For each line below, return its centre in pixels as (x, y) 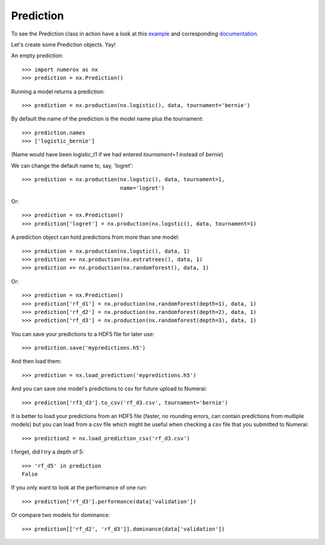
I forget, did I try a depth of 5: (48, 452)
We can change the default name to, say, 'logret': (72, 165)
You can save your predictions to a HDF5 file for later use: (83, 334)
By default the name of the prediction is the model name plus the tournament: (107, 119)
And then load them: (36, 362)
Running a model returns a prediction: (58, 91)
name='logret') (142, 188)
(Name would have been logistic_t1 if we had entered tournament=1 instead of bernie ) (117, 155)
